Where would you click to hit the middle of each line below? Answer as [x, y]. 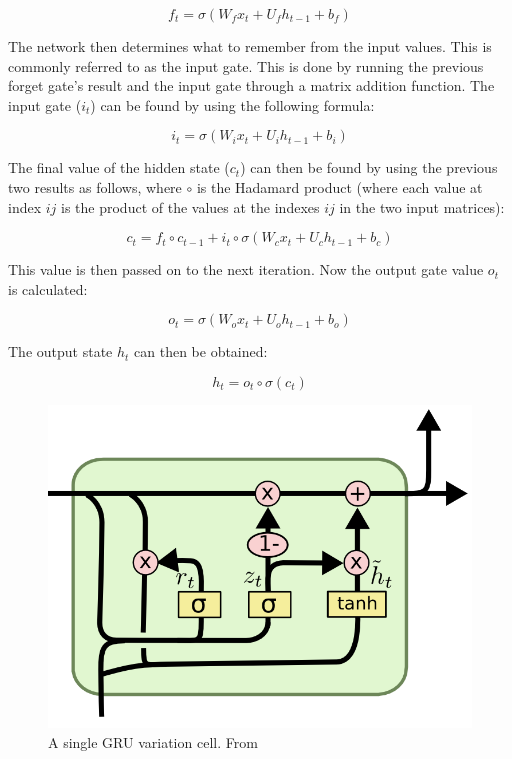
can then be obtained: [201, 351]
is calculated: [48, 288]
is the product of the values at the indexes [190, 206]
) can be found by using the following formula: [232, 104]
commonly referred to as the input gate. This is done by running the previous [246, 65]
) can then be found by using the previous [369, 167]
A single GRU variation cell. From [153, 741]
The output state [60, 351]
